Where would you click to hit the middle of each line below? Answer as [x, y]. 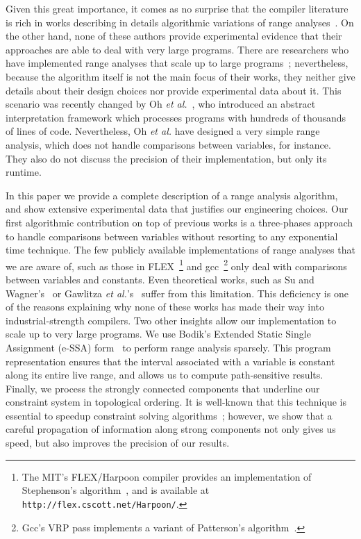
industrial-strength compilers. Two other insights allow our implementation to [171, 320]
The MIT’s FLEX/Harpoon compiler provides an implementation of [167, 476]
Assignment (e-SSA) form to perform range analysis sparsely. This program [168, 347]
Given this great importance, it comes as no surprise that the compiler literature [177, 8]
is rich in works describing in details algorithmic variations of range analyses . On [180, 22]
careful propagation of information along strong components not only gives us [171, 429]
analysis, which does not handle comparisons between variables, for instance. [168, 144]
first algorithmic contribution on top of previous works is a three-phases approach [179, 222]
